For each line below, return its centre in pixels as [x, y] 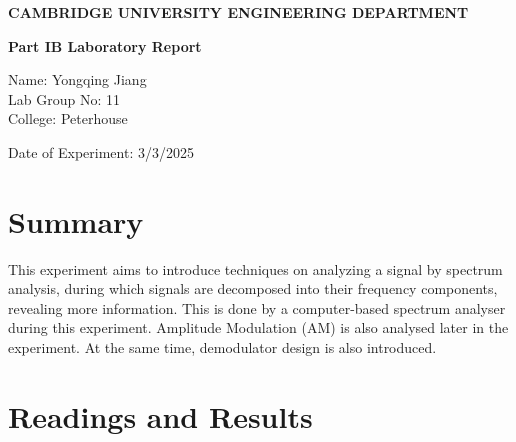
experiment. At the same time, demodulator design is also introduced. [222, 347]
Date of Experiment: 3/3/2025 [101, 151]
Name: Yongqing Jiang [77, 79]
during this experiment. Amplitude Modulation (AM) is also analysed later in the [258, 327]
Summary [76, 220]
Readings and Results [160, 415]
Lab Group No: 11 [64, 98]
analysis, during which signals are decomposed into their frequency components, [253, 288]
